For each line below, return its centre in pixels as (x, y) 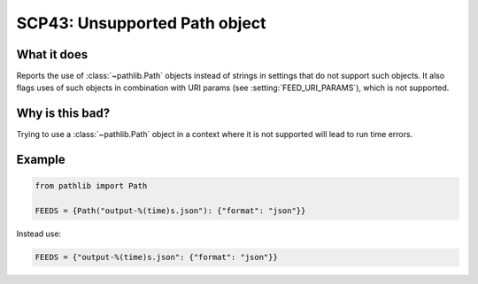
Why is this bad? (63, 114)
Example (41, 160)
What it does (52, 54)
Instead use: (39, 234)
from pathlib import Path (91, 186)
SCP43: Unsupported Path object (141, 23)
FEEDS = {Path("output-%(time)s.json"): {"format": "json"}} (170, 211)
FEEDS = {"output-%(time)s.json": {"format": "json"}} (156, 257)
